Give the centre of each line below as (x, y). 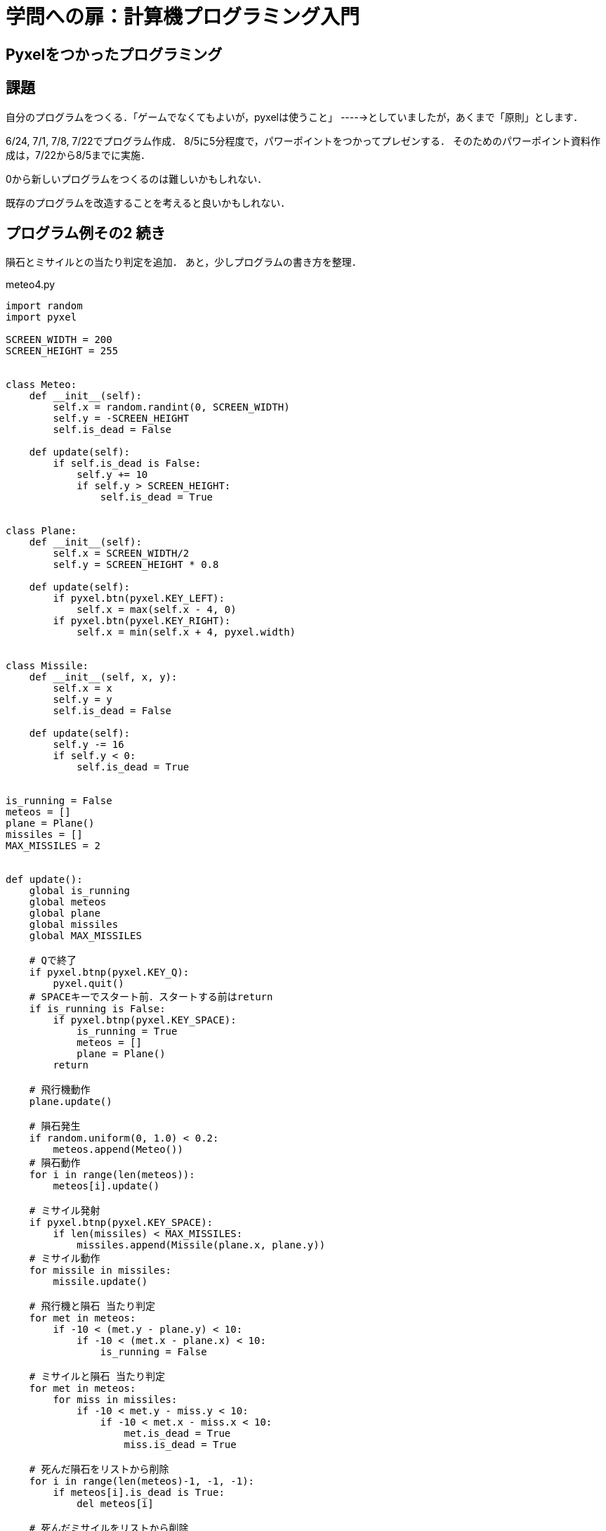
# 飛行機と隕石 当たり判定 (92, 1306)
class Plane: (41, 531)
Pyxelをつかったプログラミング (114, 54)
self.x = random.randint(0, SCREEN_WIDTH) (171, 407)
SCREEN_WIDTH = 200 (59, 340)
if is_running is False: (97, 1009)
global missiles (74, 925)
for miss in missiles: (115, 1400)
